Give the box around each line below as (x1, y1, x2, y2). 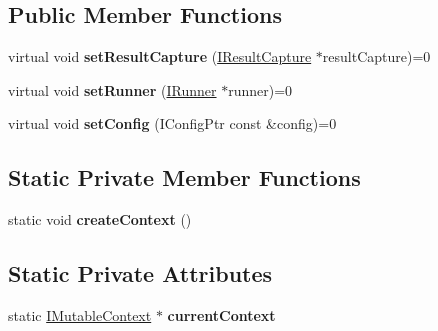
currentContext (167, 304, 276, 325)
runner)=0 (228, 79, 293, 100)
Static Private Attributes (8, 258, 273, 289)
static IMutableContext (8, 304, 152, 325)
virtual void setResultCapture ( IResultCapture (8, 46, 312, 67)
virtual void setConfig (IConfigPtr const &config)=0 (8, 113, 337, 134)
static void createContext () (8, 209, 192, 230)
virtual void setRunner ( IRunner (8, 79, 217, 100)
